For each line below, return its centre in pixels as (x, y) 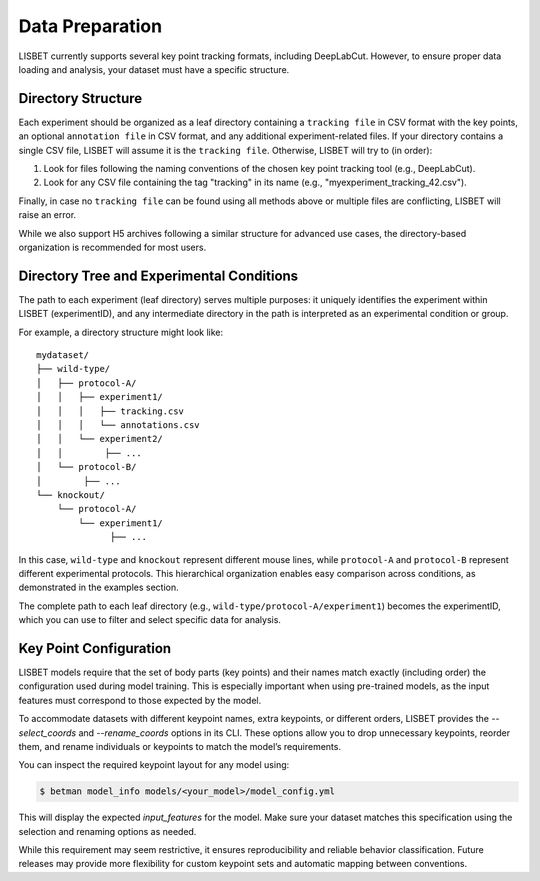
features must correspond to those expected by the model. (140, 700)
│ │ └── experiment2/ (100, 439)
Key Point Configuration (95, 648)
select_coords (47, 732)
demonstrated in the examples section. (98, 587)
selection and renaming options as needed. (107, 831)
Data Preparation (90, 26)
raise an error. (47, 215)
